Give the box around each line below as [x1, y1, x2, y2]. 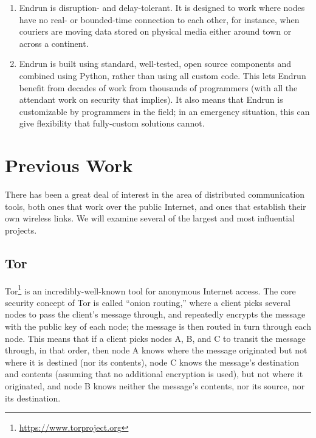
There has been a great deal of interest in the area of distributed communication [5, 188, 305, 201]
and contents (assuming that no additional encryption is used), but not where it [5, 367, 303, 380]
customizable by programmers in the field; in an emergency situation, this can [19, 105, 310, 117]
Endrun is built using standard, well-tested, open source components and [19, 57, 292, 70]
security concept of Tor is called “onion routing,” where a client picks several [5, 296, 290, 308]
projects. [5, 223, 37, 236]
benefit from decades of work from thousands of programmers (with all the [19, 81, 298, 94]
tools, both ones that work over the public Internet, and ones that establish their [5, 200, 306, 212]
